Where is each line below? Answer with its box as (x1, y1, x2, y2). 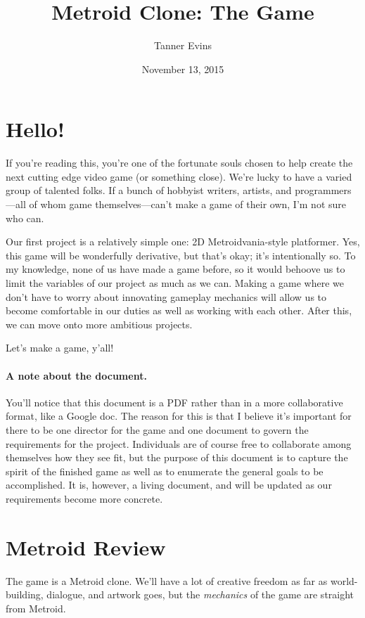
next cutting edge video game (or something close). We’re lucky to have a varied (6, 169, 352, 184)
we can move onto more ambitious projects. (6, 316, 193, 331)
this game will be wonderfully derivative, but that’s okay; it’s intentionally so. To (6, 247, 356, 262)
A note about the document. (6, 368, 147, 382)
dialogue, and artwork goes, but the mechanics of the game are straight (46, 587, 354, 602)
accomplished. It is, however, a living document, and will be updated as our (6, 477, 332, 492)
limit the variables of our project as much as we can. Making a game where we (6, 276, 344, 290)
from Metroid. (6, 600, 66, 615)
